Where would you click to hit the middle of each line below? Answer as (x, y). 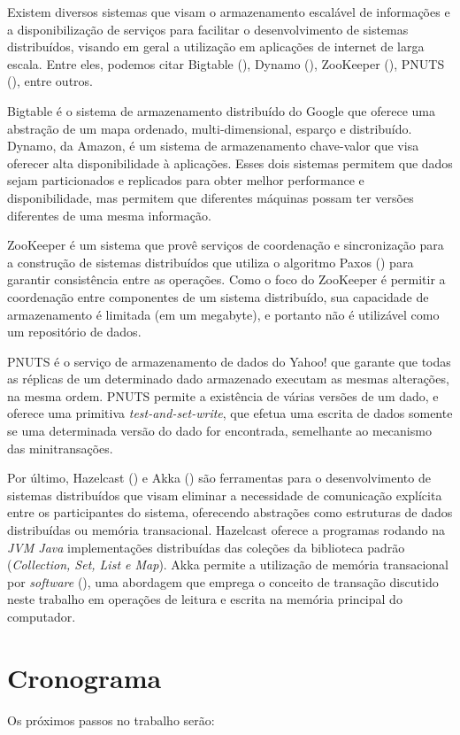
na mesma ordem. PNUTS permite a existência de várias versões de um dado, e (223, 395)
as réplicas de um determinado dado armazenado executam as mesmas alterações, (228, 379)
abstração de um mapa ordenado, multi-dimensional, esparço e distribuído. (210, 128)
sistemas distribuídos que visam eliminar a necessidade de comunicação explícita (225, 495)
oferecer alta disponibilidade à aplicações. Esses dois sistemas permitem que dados (230, 162)
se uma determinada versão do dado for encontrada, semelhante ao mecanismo (219, 431)
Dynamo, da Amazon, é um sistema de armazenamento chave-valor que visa (213, 146)
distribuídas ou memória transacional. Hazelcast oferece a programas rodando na (226, 530)
